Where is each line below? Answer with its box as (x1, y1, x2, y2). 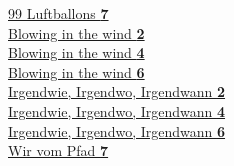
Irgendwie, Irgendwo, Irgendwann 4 (8, 100, 226, 121)
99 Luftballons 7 (8, 3, 109, 23)
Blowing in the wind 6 (8, 61, 145, 82)
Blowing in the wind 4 (8, 42, 145, 63)
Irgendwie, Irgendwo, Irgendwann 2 (8, 81, 226, 102)
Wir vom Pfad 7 (8, 140, 109, 161)
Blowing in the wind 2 (8, 22, 145, 43)
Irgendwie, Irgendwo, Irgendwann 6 (8, 120, 226, 141)
